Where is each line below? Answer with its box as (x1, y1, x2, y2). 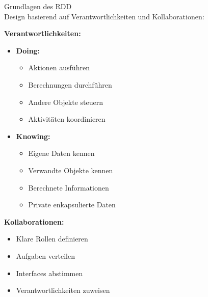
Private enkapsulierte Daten (28, 199, 116, 210)
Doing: (16, 45, 40, 56)
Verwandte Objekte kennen (28, 165, 113, 175)
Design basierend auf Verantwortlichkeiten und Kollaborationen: (4, 11, 204, 21)
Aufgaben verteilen (16, 250, 75, 261)
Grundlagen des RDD (4, 1, 72, 11)
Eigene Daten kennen (28, 148, 95, 158)
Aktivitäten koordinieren (28, 114, 106, 124)
